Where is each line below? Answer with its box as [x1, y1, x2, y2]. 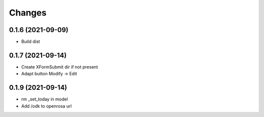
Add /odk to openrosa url [21, 103, 72, 109]
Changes [9, 7, 46, 18]
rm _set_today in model [21, 96, 68, 102]
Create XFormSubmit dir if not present [21, 64, 98, 70]
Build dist [21, 39, 40, 45]
